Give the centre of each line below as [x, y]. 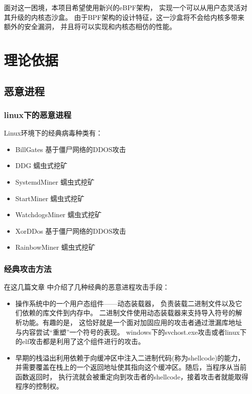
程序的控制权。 [39, 386]
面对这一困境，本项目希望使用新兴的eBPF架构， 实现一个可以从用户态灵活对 [126, 7]
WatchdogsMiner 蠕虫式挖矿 [59, 214]
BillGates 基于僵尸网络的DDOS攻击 [71, 149]
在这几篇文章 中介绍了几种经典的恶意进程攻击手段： [87, 287]
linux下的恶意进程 [38, 114]
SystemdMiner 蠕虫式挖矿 [55, 181]
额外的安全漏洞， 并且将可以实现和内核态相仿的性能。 [90, 26]
